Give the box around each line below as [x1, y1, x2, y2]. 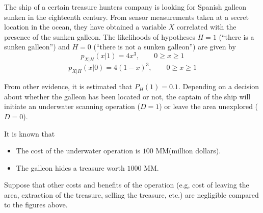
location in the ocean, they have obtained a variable [4, 21, 166, 32]
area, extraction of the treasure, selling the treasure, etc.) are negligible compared [4, 189, 259, 200]
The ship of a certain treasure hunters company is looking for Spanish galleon [4, 2, 247, 12]
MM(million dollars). [155, 145, 221, 156]
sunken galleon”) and [4, 41, 70, 52]
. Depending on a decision [178, 81, 259, 92]
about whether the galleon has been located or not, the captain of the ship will [4, 91, 251, 101]
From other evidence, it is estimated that [4, 81, 133, 92]
